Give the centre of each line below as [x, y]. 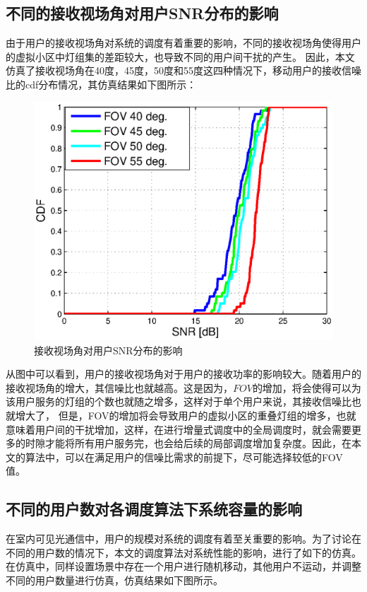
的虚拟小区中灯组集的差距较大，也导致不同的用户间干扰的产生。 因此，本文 [180, 56]
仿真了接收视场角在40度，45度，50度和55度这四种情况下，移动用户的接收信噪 [183, 70]
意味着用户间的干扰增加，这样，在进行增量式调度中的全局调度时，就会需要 [179, 429]
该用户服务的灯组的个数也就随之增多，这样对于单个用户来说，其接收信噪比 [179, 401]
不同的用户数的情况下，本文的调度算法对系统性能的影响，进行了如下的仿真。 [183, 552]
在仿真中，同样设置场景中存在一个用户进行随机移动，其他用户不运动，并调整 [183, 566]
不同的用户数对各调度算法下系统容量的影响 [154, 509]
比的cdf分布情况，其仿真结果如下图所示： [101, 84]
